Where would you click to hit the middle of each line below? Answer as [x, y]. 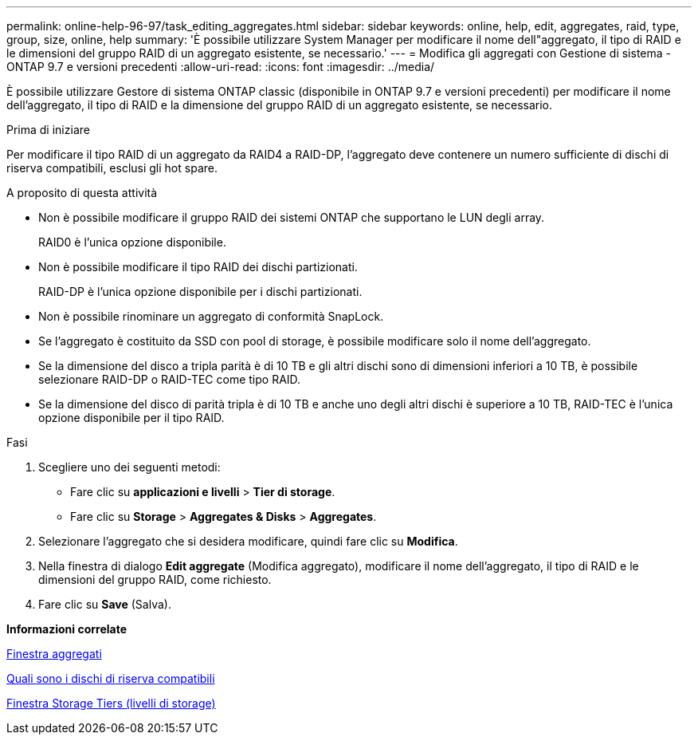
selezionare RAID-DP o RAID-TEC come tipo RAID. [170, 379]
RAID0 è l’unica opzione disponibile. [132, 242]
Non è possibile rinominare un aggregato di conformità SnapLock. [211, 316]
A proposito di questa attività [82, 193]
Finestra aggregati [54, 654]
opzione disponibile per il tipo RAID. [131, 418]
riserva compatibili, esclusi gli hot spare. [112, 168]
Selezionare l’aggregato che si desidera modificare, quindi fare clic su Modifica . [248, 541]
